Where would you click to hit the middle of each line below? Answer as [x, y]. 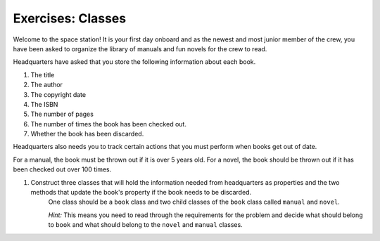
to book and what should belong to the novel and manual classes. [145, 225]
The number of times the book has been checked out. [108, 124]
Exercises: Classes [70, 18]
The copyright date [58, 94]
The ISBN [44, 104]
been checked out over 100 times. [62, 169]
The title [43, 74]
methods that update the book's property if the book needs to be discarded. [141, 193]
